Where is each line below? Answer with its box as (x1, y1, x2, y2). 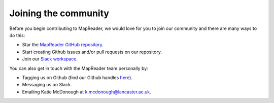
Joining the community (9, 8, 109, 19)
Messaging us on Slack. (22, 82, 72, 88)
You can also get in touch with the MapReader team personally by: (9, 65, 148, 71)
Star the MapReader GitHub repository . (22, 42, 104, 48)
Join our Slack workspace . (22, 56, 78, 62)
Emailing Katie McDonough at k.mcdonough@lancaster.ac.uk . (22, 89, 152, 95)
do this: (9, 32, 25, 38)
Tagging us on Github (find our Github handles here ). (22, 74, 133, 81)
